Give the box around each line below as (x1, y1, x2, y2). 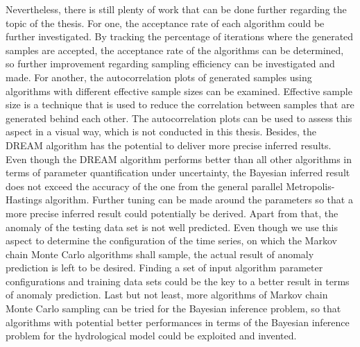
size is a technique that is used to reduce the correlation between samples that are (6, 97, 354, 112)
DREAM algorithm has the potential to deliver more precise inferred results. (6, 137, 332, 152)
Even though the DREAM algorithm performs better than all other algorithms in (6, 151, 352, 166)
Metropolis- (286, 178, 335, 193)
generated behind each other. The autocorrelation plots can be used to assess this (6, 110, 352, 125)
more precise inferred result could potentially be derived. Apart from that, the (6, 205, 338, 220)
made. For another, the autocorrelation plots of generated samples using (6, 69, 312, 84)
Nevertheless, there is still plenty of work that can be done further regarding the (6, 2, 347, 16)
